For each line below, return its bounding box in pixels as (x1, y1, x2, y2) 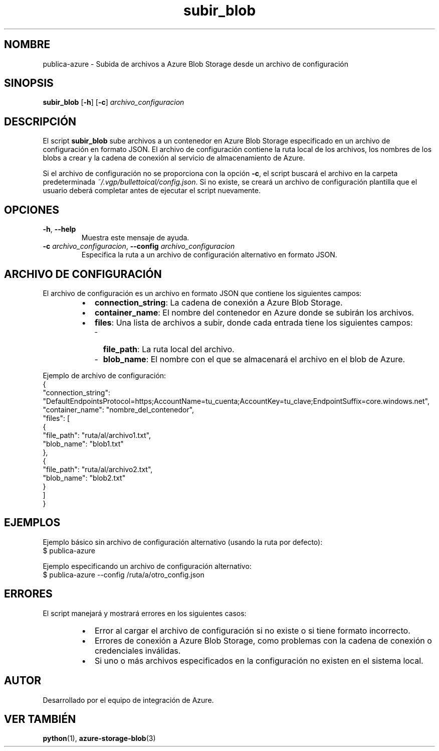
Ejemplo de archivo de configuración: (43, 371, 166, 380)
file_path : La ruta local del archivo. (103, 344, 235, 354)
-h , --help (43, 225, 76, 234)
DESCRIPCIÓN (4, 115, 77, 128)
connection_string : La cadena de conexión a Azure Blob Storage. (94, 297, 343, 308)
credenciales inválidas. (94, 645, 181, 656)
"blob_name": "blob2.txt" (43, 473, 126, 482)
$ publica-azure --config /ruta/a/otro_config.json (43, 570, 204, 579)
